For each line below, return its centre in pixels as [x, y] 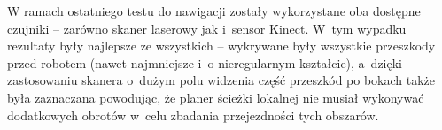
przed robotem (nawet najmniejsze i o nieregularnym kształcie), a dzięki [205, 62]
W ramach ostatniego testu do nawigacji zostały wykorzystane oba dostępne [214, 11]
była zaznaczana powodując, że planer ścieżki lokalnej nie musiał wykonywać [216, 97]
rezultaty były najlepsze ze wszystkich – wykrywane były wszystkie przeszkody [221, 46]
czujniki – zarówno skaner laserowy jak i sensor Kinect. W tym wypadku [207, 28]
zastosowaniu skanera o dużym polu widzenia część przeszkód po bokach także [221, 80]
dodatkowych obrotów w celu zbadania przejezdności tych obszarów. [193, 115]
